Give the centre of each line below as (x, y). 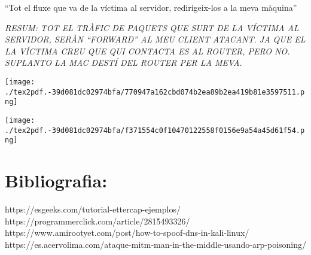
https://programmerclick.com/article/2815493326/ (97, 221)
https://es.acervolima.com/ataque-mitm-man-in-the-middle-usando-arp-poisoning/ (156, 244)
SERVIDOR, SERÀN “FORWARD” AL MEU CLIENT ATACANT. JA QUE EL (155, 39)
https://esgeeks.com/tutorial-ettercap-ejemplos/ (93, 209)
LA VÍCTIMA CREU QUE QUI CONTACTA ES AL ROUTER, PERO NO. (147, 51)
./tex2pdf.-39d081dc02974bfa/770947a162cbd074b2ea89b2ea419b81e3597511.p (155, 92)
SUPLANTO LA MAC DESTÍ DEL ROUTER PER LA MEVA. (124, 63)
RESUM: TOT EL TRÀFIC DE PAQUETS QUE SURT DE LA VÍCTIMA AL (152, 27)
